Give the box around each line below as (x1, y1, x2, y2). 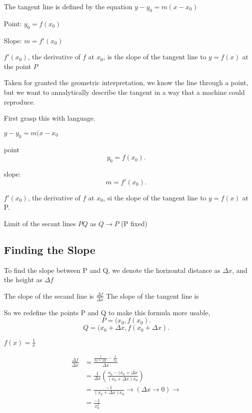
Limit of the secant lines (4, 218, 76, 228)
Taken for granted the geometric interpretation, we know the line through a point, (4, 77, 249, 88)
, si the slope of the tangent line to (103, 192, 206, 202)
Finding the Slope (4, 242, 96, 257)
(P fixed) (121, 218, 148, 228)
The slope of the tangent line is (106, 290, 199, 301)
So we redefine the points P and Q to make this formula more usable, (4, 307, 210, 317)
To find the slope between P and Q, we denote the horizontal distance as (4, 265, 220, 275)
